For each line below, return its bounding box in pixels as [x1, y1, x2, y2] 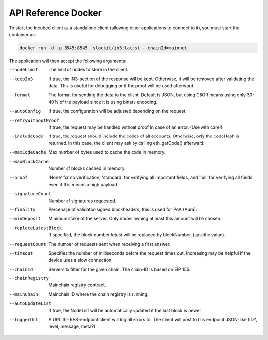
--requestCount [9, 241, 47, 247]
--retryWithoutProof [9, 117, 60, 123]
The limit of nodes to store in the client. [48, 67, 129, 73]
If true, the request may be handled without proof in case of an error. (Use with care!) [48, 124, 223, 130]
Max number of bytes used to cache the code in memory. [48, 149, 166, 155]
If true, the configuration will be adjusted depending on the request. [48, 108, 187, 114]
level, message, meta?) [48, 323, 96, 330]
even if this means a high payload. [48, 181, 119, 187]
